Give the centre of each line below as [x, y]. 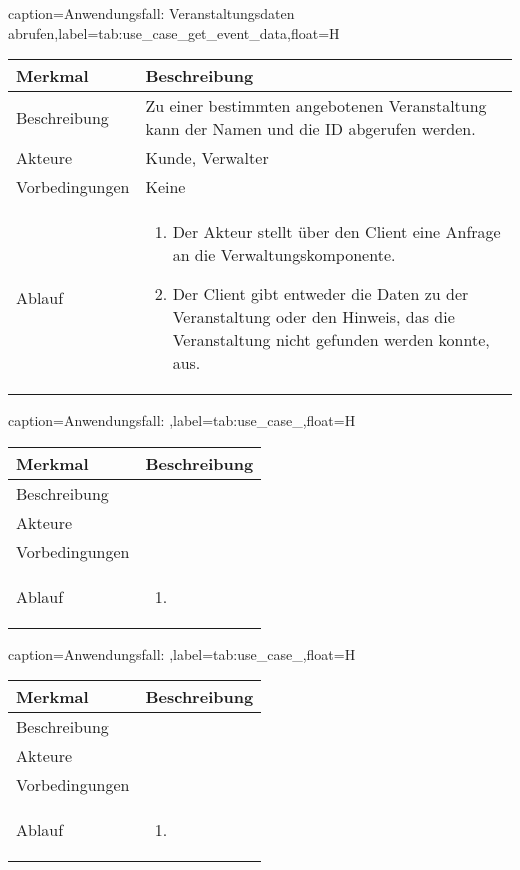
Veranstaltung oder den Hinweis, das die [313, 317]
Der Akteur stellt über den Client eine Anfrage [336, 232]
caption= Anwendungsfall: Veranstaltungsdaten [151, 13]
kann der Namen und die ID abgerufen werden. [310, 129]
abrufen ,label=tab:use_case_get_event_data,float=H [174, 32]
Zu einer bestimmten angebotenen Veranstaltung [316, 106]
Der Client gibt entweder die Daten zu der [320, 294]
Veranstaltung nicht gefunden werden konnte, [331, 340]
